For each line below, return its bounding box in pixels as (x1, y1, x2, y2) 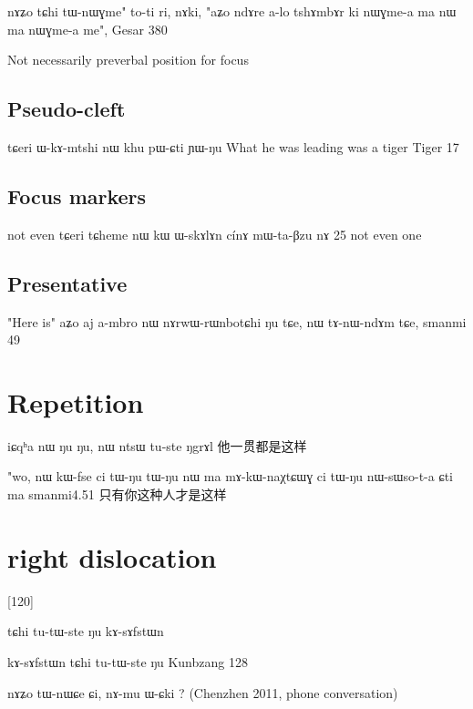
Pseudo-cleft (7, 95, 126, 123)
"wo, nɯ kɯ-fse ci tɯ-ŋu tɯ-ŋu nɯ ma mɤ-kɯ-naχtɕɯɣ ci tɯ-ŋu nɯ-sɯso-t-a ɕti (7, 467, 454, 486)
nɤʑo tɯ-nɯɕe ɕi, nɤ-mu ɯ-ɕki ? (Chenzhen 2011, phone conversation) (7, 683, 398, 702)
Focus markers (7, 181, 147, 210)
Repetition (7, 383, 144, 420)
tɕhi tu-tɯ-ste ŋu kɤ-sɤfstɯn (7, 622, 164, 641)
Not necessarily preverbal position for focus (7, 50, 249, 69)
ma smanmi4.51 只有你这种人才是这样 (7, 485, 227, 504)
